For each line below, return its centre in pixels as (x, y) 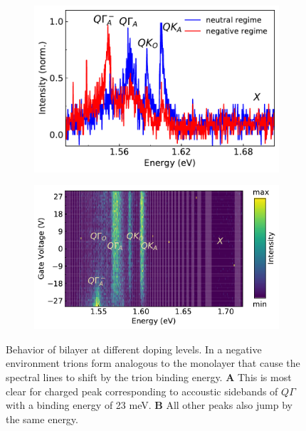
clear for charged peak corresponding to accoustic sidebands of (142, 391)
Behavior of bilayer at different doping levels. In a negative (134, 349)
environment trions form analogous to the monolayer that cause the (153, 363)
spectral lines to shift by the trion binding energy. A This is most (149, 377)
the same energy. (42, 419)
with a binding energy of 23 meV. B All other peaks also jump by (149, 405)
